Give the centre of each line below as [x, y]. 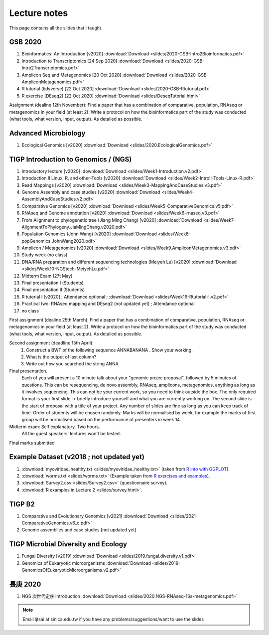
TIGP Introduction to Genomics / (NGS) [70, 159]
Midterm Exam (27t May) [47, 276]
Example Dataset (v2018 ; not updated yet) [77, 457]
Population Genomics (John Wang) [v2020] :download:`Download [89, 234]
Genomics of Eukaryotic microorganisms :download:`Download [86, 563]
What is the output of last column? [61, 357]
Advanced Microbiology [47, 133]
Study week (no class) [45, 255]
